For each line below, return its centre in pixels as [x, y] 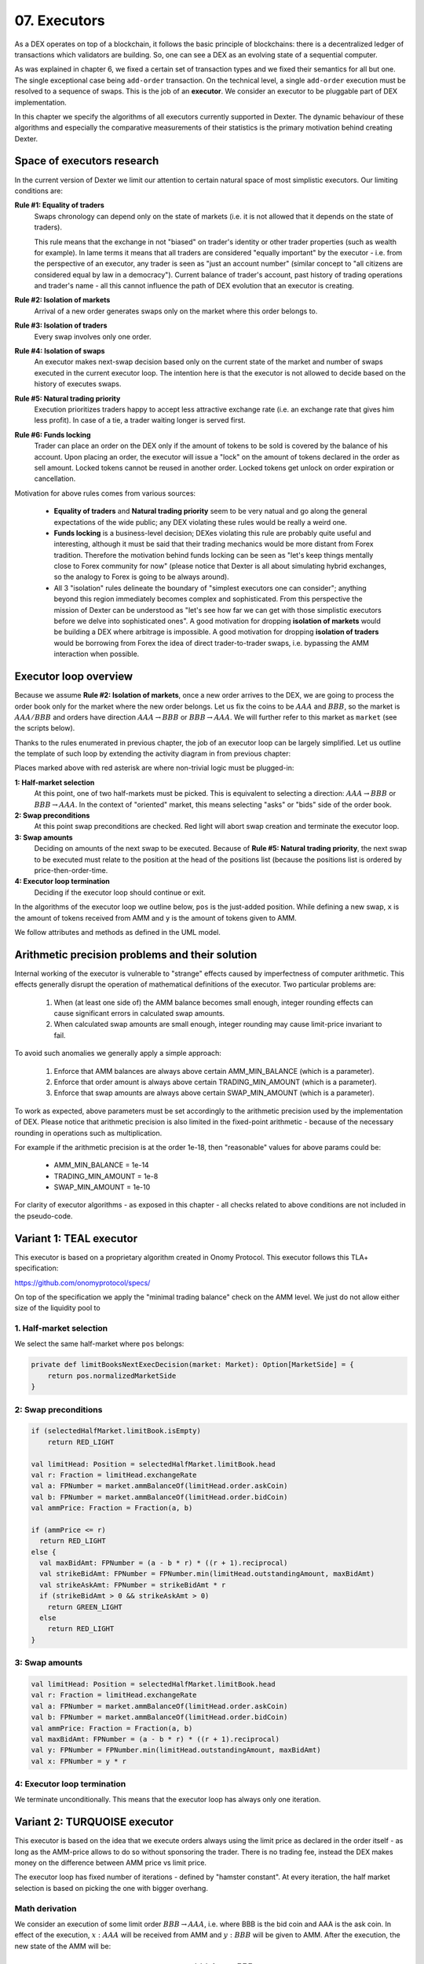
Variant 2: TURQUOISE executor [94, 1822]
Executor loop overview [74, 677]
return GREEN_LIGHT [85, 1607]
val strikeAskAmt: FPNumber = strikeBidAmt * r [133, 1585]
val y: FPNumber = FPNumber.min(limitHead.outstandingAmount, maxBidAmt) [176, 1750]
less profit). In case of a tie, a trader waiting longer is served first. [140, 420]
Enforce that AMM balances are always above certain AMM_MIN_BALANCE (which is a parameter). [214, 1071]
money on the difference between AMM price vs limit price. [111, 1863]
